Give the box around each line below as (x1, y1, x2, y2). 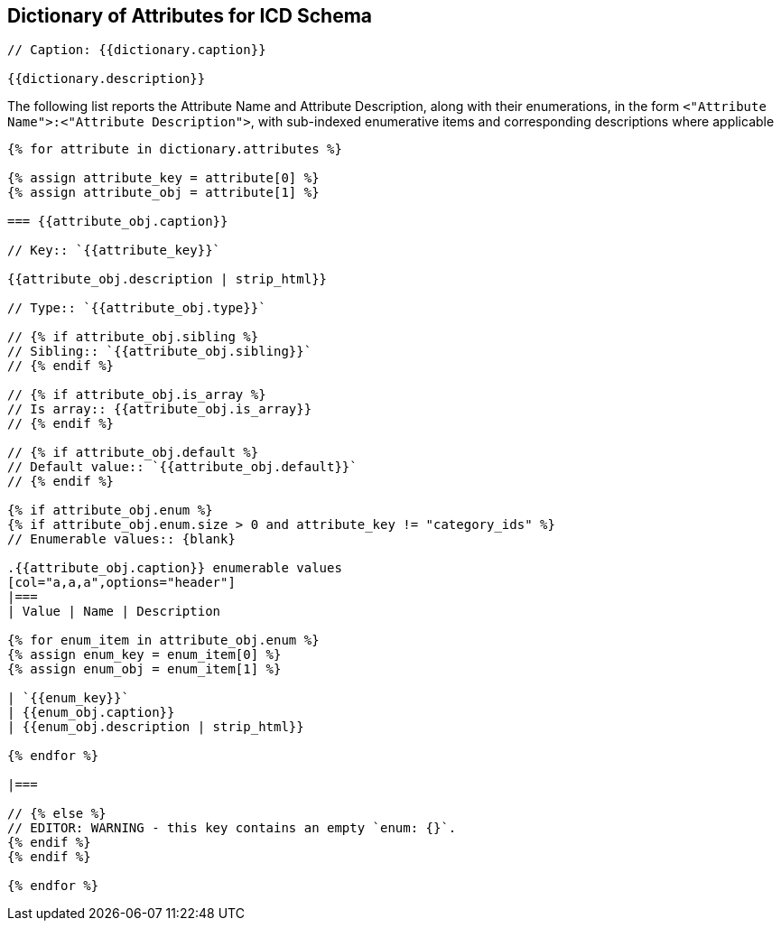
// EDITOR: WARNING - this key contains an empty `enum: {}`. (7, 821, 457, 836)
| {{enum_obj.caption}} (7, 705, 175, 720)
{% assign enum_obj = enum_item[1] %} (7, 662, 282, 677)
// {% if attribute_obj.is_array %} (7, 387, 266, 403)
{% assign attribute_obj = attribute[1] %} (7, 185, 320, 200)
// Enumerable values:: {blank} (7, 532, 236, 547)
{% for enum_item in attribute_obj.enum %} (7, 633, 320, 648)
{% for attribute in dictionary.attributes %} (7, 142, 342, 157)
